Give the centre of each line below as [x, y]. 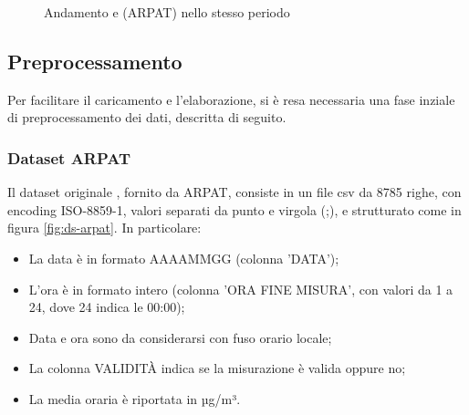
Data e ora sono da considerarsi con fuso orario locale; [180, 337]
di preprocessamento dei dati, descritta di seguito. [147, 117]
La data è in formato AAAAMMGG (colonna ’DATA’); [184, 258]
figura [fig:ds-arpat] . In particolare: [104, 228]
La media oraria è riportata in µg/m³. [135, 398]
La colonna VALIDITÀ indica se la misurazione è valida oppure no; [217, 368]
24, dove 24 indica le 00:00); [107, 307]
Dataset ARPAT [69, 157]
